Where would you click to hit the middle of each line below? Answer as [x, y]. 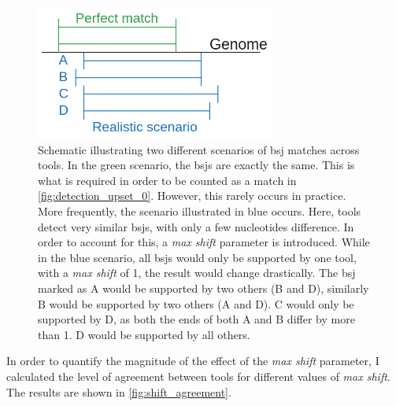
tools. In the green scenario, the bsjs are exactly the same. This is [196, 165]
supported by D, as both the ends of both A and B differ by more [196, 319]
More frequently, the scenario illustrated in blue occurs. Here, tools [200, 211]
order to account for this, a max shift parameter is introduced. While [204, 242]
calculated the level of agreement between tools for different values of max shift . [198, 376]
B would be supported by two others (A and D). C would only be [196, 303]
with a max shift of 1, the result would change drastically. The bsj [197, 273]
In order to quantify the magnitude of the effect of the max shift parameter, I [193, 361]
